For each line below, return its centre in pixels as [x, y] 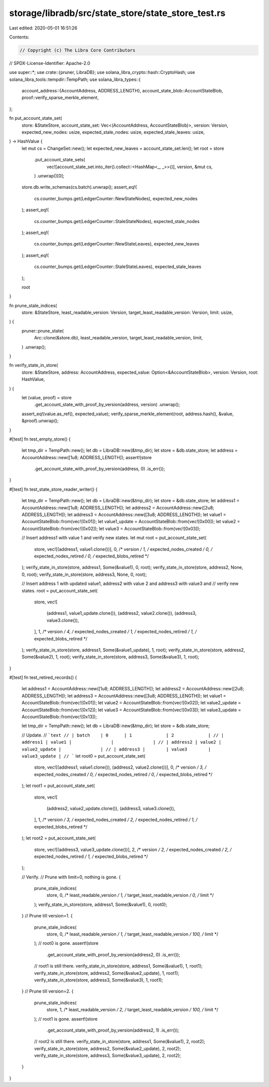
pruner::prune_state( [43, 331]
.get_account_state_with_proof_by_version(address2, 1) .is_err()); [113, 1030]
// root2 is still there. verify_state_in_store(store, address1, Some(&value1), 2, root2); [120, 1042]
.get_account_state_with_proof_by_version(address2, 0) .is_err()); [113, 954]
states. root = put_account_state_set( [60, 590]
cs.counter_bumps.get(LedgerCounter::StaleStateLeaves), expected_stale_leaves [118, 267]
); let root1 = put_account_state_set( [58, 786]
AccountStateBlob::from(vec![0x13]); [59, 717]
